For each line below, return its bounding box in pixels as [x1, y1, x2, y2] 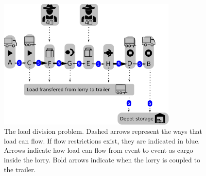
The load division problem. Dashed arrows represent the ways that [4, 126, 202, 136]
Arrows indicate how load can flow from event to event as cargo [4, 145, 193, 155]
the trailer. [4, 164, 36, 174]
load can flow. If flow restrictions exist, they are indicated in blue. [4, 135, 200, 145]
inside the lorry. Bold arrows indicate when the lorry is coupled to [4, 155, 200, 165]
